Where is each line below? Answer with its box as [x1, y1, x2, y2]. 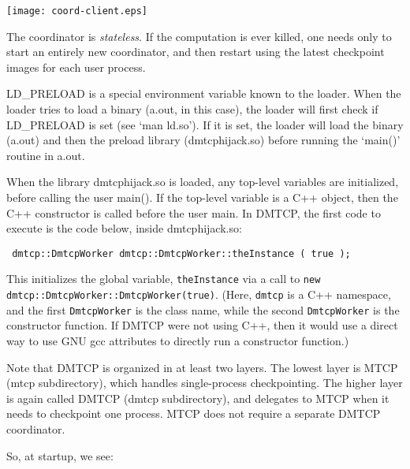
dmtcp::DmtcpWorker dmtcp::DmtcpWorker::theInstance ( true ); [12, 248, 351, 259]
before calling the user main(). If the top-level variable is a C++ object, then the [6, 189, 398, 205]
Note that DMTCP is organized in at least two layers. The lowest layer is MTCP [6, 359, 398, 375]
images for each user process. [6, 58, 146, 75]
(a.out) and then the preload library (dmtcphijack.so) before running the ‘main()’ [6, 132, 401, 148]
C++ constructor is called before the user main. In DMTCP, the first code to [6, 204, 381, 221]
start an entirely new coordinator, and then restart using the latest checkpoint [6, 43, 385, 60]
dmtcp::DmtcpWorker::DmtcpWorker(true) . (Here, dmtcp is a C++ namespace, [6, 286, 391, 303]
